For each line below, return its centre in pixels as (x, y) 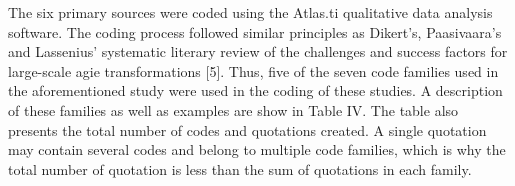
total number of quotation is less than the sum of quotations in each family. (240, 168)
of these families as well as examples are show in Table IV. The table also (233, 109)
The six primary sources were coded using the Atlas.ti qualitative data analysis (250, 12)
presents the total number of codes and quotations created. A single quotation (247, 129)
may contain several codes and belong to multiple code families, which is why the (257, 149)
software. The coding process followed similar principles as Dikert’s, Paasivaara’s (255, 31)
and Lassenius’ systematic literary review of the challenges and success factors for (258, 51)
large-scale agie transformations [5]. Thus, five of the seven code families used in (253, 70)
